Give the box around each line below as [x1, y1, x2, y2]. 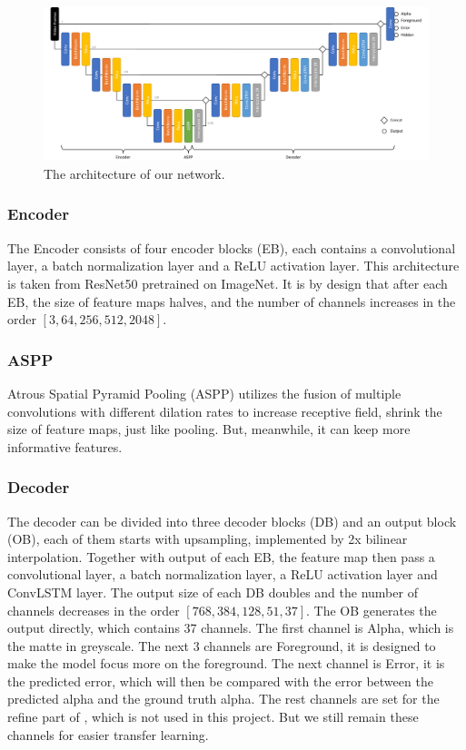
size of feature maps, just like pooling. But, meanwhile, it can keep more [7, 419, 411, 439]
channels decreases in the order [7, 600, 180, 619]
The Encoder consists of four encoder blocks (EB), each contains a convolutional [7, 238, 456, 257]
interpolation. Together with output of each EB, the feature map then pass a [7, 547, 435, 566]
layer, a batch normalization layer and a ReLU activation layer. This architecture [7, 256, 460, 275]
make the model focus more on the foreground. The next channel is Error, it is [7, 654, 445, 673]
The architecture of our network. [44, 163, 225, 183]
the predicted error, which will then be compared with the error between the [7, 671, 433, 690]
